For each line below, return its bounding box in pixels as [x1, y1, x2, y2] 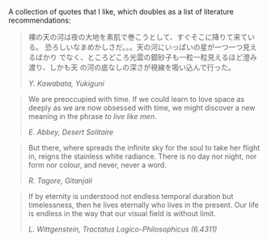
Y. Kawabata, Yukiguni [28, 79, 105, 88]
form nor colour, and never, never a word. [28, 160, 167, 169]
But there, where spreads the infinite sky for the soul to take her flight [28, 143, 261, 152]
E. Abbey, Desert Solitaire [28, 127, 114, 137]
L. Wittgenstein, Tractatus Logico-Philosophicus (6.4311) [28, 224, 218, 234]
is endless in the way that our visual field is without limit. [28, 209, 216, 218]
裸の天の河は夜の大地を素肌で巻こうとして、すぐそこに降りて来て [28, 32, 248, 41]
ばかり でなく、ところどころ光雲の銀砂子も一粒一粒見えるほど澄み [35, 53, 257, 62]
